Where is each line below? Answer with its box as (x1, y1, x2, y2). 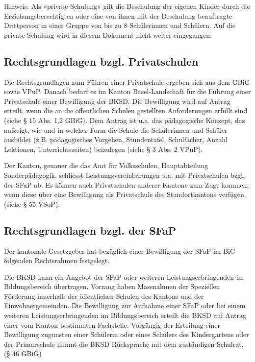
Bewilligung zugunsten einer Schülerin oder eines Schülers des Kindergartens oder (4, 329, 249, 339)
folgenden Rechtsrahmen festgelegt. (4, 255, 110, 265)
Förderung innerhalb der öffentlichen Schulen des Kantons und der (4, 290, 204, 301)
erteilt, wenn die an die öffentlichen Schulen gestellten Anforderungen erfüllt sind (4, 105, 248, 116)
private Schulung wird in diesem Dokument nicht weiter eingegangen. (4, 29, 212, 40)
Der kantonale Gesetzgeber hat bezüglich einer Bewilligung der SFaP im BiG (4, 245, 235, 256)
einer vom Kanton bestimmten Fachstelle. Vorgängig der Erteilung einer (4, 319, 220, 330)
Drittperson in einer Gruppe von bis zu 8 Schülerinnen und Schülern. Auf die (4, 20, 236, 30)
